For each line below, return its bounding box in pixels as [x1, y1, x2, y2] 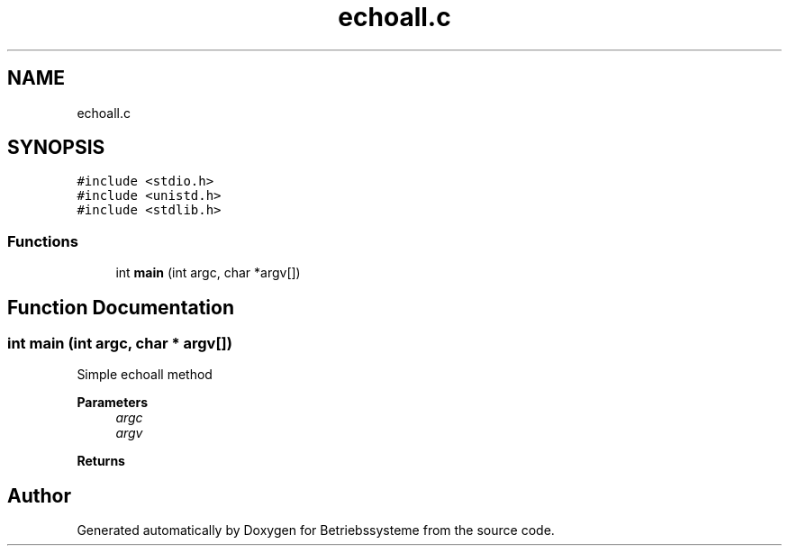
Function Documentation [7, 295, 234, 319]
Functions [7, 231, 78, 250]
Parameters [77, 394, 149, 411]
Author [7, 484, 71, 507]
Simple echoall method [77, 367, 213, 383]
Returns [77, 453, 125, 469]
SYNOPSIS [7, 136, 105, 159]
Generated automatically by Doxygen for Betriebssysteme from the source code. [77, 522, 555, 539]
